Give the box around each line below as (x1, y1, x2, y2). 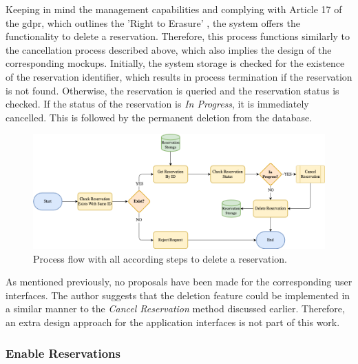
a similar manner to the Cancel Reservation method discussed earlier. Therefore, (6, 301, 345, 316)
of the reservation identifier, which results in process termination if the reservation (6, 69, 352, 83)
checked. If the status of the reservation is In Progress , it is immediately (6, 97, 309, 111)
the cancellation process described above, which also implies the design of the (6, 42, 332, 57)
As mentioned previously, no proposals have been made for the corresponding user (6, 274, 352, 289)
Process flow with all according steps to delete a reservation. (33, 251, 287, 265)
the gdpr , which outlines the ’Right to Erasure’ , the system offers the (6, 15, 300, 30)
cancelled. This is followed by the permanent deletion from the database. (6, 110, 313, 124)
